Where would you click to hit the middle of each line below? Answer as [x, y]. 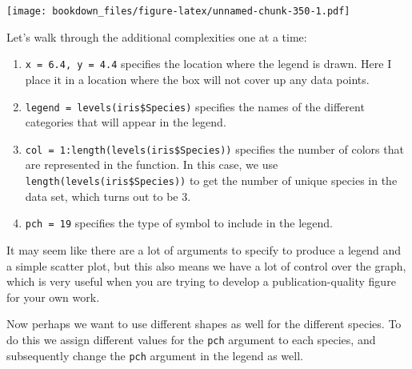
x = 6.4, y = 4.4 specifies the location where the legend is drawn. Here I [208, 64]
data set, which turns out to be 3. [108, 196]
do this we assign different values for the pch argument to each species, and [191, 339]
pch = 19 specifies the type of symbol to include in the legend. [179, 223]
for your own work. [53, 297]
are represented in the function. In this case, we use [152, 164]
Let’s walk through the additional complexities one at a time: [157, 36]
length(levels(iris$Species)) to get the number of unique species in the [211, 180]
